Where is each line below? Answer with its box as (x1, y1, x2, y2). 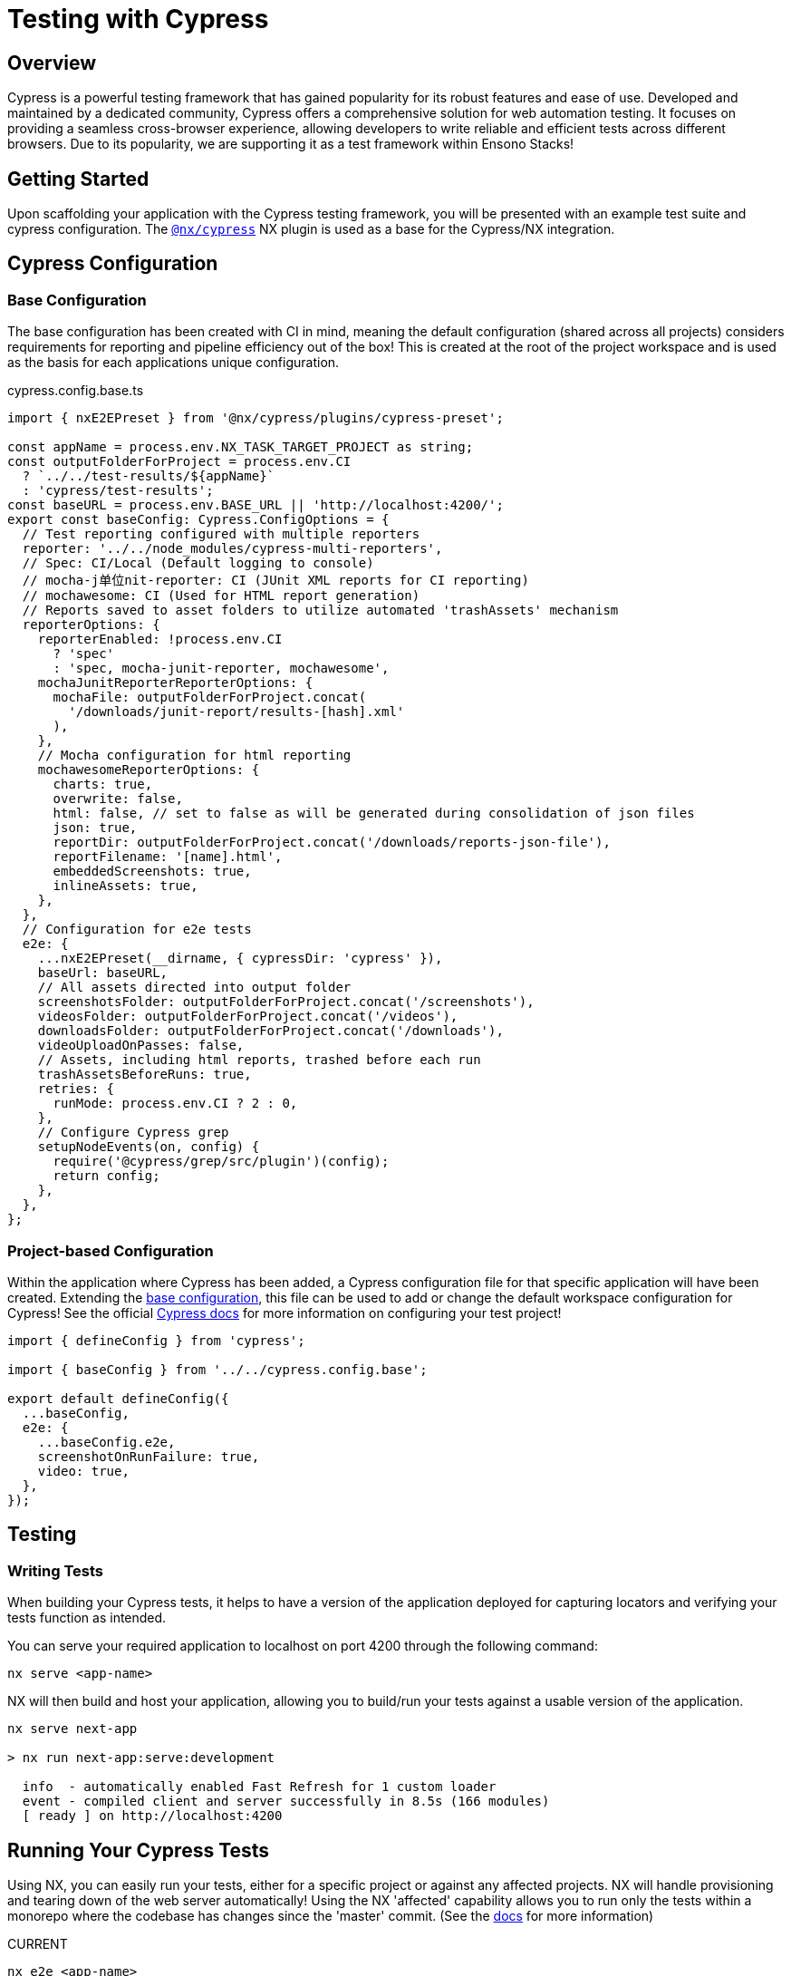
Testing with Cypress (7, 4, 269, 34)
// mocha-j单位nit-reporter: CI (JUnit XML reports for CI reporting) (22, 573, 529, 588)
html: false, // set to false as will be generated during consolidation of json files (53, 806, 695, 821)
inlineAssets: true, (53, 878, 198, 894)
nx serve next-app (7, 1721, 138, 1737)
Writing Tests (7, 1561, 103, 1580)
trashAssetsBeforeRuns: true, (37, 1067, 252, 1082)
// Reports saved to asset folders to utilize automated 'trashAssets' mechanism (22, 603, 619, 618)
